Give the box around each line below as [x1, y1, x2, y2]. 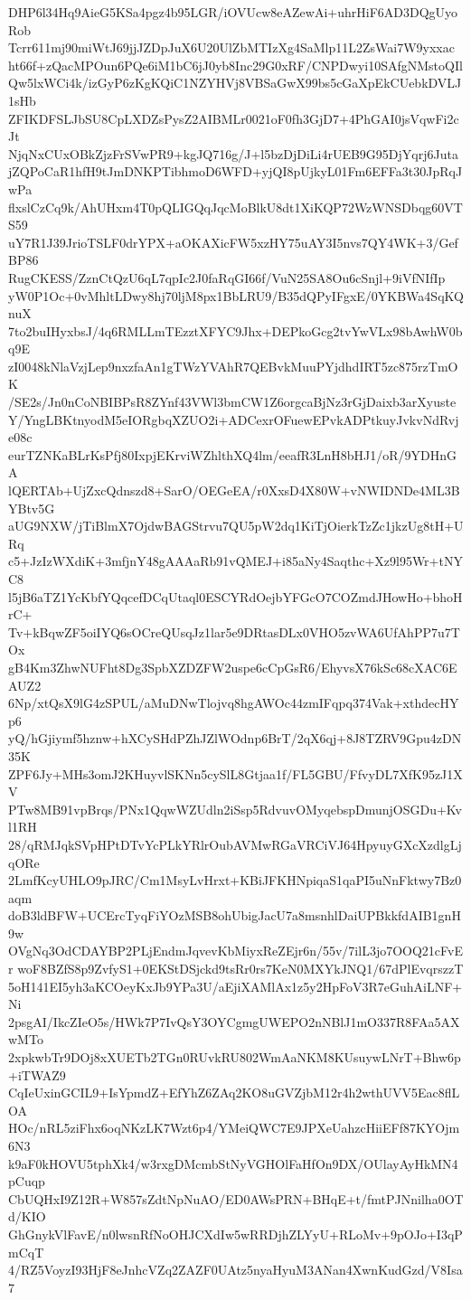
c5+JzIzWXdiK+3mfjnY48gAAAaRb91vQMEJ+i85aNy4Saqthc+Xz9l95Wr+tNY [8, 551, 463, 570]
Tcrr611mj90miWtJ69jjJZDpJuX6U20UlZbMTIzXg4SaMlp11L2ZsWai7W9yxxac [8, 38, 455, 57]
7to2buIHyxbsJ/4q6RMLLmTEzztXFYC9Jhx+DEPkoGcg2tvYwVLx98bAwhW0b [8, 321, 463, 340]
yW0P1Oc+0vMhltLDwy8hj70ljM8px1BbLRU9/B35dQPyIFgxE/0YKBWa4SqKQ [8, 286, 464, 305]
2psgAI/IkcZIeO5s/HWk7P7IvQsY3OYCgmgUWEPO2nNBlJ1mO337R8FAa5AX [8, 1012, 460, 1031]
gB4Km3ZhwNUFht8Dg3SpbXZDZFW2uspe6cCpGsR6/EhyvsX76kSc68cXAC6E [8, 657, 457, 676]
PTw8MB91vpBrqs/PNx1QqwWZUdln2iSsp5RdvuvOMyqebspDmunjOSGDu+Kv [8, 799, 462, 818]
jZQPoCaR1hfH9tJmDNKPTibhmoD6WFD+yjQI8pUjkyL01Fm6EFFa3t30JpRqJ [8, 162, 463, 181]
